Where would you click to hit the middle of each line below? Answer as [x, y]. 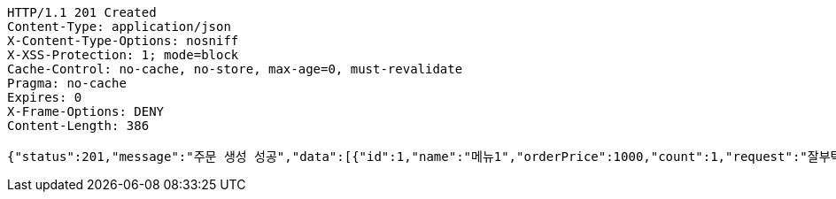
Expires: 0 [45, 97]
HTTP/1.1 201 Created [82, 12]
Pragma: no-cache [67, 83]
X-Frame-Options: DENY [86, 111]
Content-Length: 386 [78, 126]
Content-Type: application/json [119, 27]
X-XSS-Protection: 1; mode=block [123, 55]
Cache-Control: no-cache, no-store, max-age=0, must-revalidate [235, 69]
